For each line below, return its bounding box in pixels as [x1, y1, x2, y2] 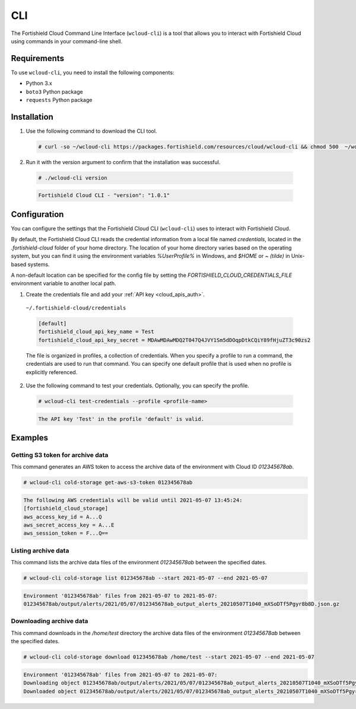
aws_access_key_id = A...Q [23, 513, 102, 520]
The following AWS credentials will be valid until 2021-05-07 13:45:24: [23, 497, 243, 503]
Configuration [11, 209, 64, 219]
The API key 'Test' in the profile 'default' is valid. [38, 416, 205, 422]
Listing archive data [11, 546, 69, 554]
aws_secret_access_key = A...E [23, 522, 115, 529]
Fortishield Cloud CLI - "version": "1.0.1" [38, 192, 170, 199]
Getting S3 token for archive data [11, 451, 109, 459]
